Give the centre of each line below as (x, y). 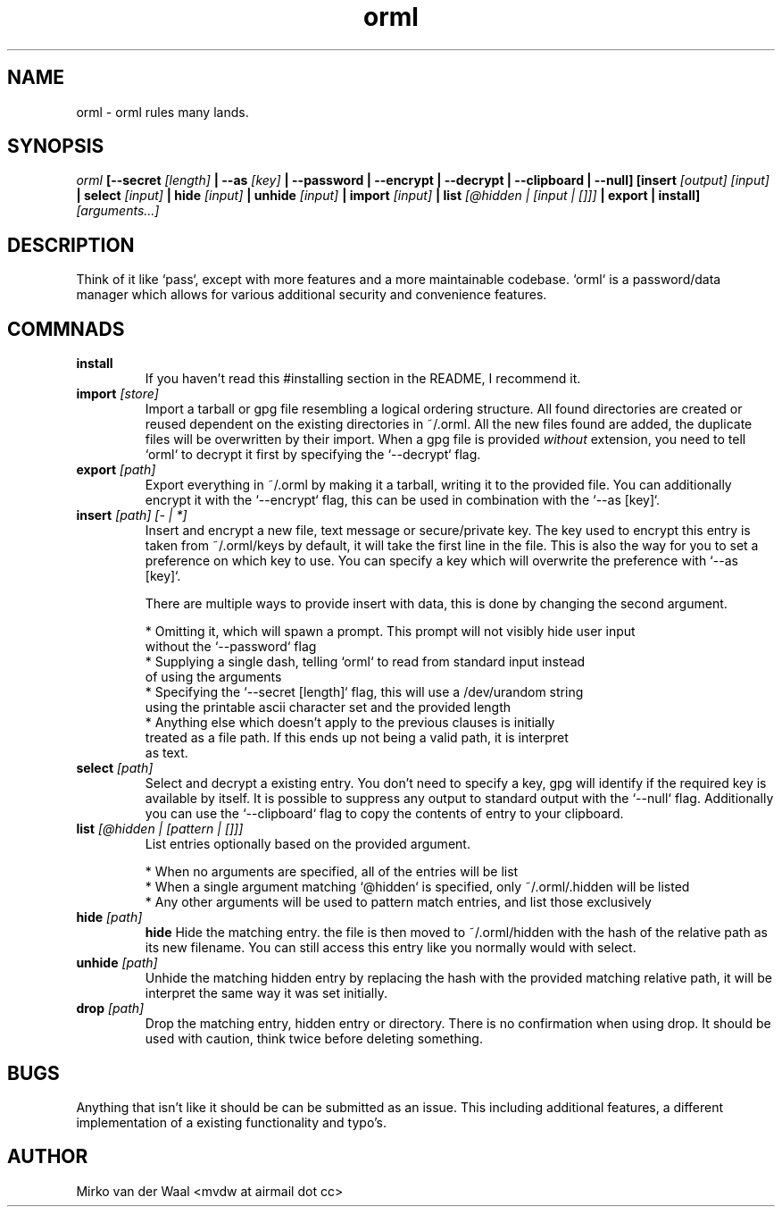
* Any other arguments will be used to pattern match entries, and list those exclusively (398, 902)
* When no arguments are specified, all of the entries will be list (332, 872)
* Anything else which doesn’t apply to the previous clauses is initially (350, 723)
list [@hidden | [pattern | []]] (160, 829)
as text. (166, 753)
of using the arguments (213, 677)
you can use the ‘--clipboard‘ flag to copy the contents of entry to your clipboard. (384, 814)
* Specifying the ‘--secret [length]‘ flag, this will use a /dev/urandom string (364, 692)
